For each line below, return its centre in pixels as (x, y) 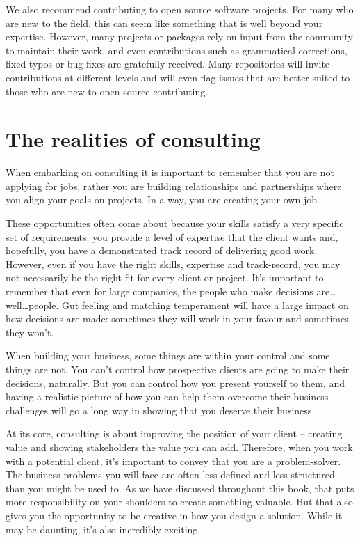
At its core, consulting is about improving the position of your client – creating (174, 433)
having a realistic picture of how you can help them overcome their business (167, 397)
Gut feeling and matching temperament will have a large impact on (205, 305)
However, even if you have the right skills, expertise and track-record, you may (173, 264)
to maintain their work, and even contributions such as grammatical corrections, (177, 50)
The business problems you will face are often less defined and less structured (170, 475)
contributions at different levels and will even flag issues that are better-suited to (178, 77)
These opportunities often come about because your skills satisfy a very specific (175, 223)
